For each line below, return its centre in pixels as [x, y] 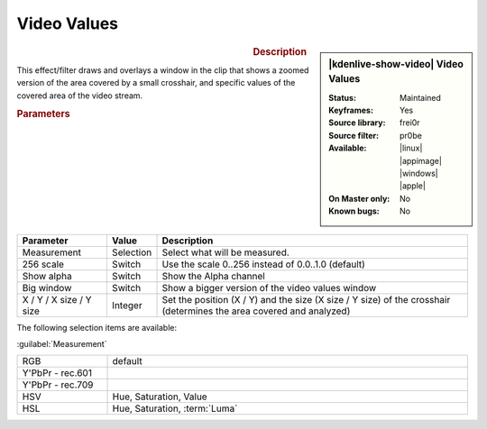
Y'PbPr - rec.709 [58, 385]
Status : [342, 97]
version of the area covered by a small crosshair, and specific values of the [156, 83]
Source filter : [354, 135]
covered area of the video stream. [80, 96]
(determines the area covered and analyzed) [256, 311]
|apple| [413, 186]
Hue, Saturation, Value [160, 397]
